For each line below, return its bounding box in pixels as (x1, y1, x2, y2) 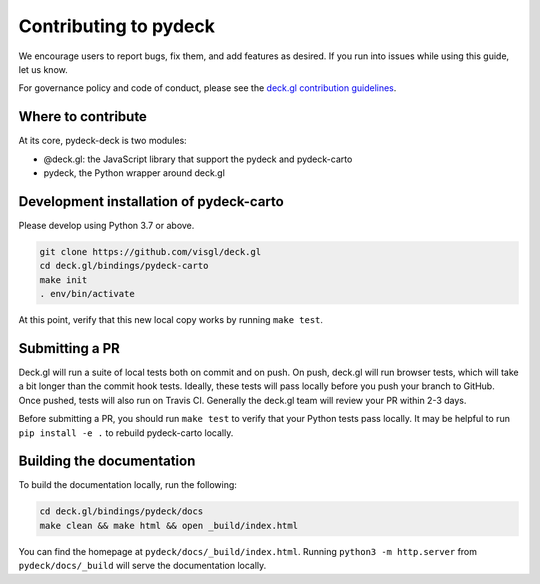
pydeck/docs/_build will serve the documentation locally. (18, 560, 267, 572)
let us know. (18, 63, 69, 75)
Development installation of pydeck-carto (18, 193, 284, 210)
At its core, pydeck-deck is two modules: (18, 135, 187, 147)
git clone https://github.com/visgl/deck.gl (39, 246, 262, 257)
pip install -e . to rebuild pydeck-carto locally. (18, 426, 234, 439)
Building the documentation (18, 453, 196, 470)
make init (39, 274, 88, 285)
